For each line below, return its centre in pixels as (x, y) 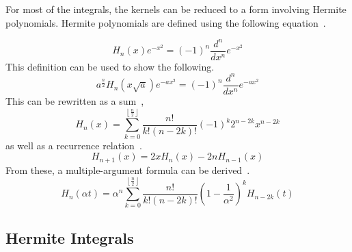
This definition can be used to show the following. (110, 66)
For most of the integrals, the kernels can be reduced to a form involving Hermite (176, 9)
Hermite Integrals (70, 237)
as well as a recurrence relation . (74, 145)
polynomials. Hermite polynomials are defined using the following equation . (166, 22)
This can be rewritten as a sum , (75, 100)
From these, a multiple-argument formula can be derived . (128, 169)
